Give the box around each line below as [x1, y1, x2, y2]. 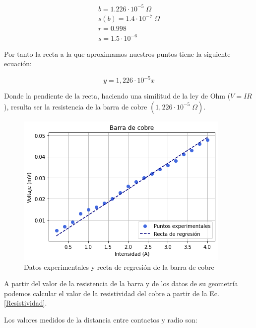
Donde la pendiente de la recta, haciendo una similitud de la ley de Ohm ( [4, 91, 231, 101]
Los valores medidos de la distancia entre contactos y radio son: [4, 314, 197, 325]
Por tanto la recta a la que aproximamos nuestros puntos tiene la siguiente [4, 48, 231, 59]
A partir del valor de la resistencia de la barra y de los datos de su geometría [4, 278, 238, 289]
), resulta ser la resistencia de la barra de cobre [4, 101, 147, 111]
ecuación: [4, 58, 32, 69]
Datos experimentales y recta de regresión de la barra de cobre [24, 261, 214, 272]
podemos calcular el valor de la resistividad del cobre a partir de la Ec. [4, 288, 219, 298]
